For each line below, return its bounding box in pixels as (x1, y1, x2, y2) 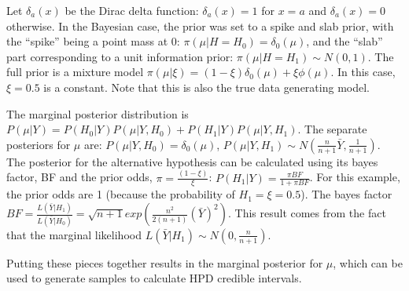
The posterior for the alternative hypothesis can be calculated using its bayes (6, 153, 378, 169)
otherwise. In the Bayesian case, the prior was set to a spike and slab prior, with (6, 17, 394, 34)
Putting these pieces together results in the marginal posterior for (6, 254, 323, 271)
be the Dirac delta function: (64, 2, 199, 18)
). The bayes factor (300, 186, 392, 202)
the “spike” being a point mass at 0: (6, 33, 180, 49)
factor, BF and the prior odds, (6, 169, 153, 185)
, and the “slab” (306, 33, 383, 49)
